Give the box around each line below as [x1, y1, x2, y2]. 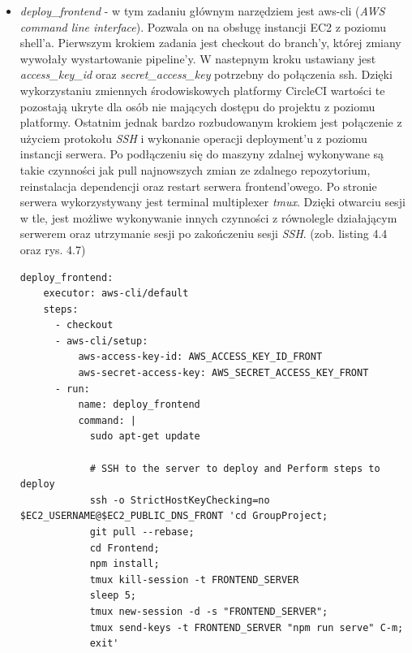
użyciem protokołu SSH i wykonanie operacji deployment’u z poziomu [19, 129, 367, 146]
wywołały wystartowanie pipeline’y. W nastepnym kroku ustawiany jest [19, 50, 376, 67]
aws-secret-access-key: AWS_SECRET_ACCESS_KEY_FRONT [78, 367, 369, 379]
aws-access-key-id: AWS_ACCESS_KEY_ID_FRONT [78, 351, 323, 363]
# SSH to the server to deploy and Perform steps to [89, 462, 380, 474]
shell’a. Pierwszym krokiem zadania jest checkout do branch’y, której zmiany [19, 34, 401, 51]
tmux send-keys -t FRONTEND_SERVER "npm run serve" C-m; [89, 621, 404, 634]
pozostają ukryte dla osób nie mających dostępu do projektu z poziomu [19, 97, 376, 115]
